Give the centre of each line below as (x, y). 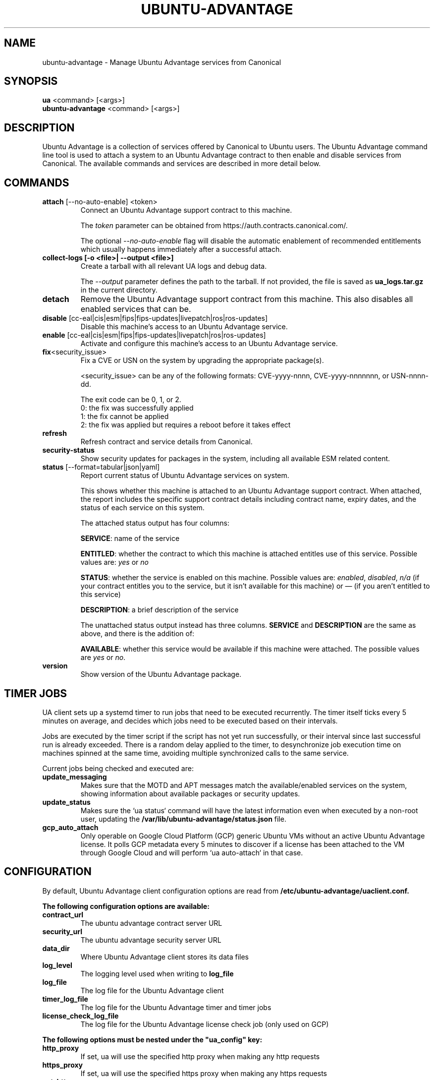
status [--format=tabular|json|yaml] (101, 467)
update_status (66, 802)
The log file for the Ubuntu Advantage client (152, 990)
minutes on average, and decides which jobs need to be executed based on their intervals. (190, 720)
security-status (68, 450)
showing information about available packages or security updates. (190, 793)
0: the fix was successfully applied (137, 408)
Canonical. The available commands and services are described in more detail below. (182, 164)
